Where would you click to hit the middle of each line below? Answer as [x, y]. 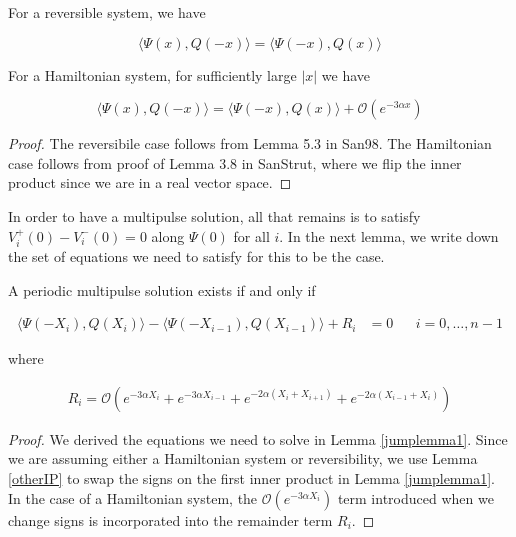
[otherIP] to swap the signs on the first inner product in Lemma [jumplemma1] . [251, 478]
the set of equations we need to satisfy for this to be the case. [196, 255]
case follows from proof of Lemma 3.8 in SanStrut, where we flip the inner [235, 162]
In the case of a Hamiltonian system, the [133, 497]
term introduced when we [415, 497]
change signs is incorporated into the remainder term [170, 519]
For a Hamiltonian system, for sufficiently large [152, 74]
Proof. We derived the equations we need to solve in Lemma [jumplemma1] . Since [258, 438]
